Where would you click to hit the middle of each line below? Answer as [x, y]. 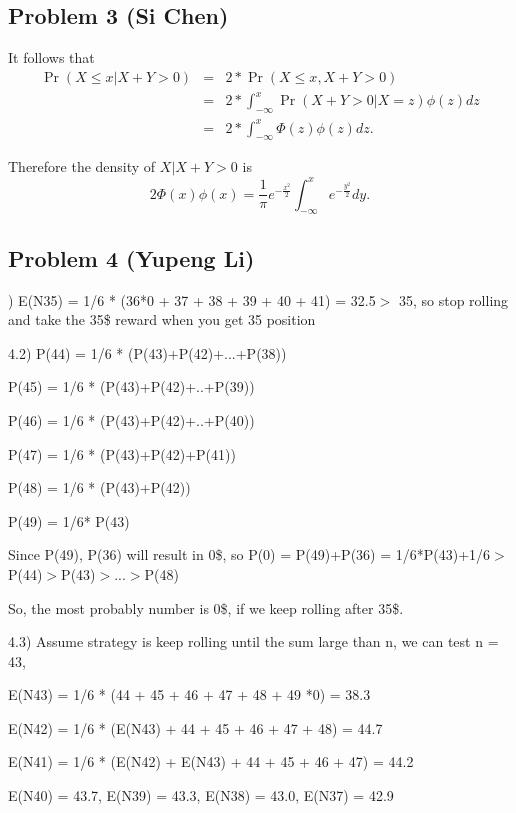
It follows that [51, 57]
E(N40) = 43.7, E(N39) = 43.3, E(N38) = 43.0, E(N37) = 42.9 [201, 795]
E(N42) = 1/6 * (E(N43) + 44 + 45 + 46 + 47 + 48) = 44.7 [195, 727]
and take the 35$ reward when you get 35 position [162, 319]
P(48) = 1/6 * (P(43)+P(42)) [99, 487]
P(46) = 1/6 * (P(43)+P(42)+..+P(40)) [131, 419]
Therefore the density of [82, 166]
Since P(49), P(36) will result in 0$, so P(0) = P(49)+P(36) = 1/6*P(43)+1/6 [249, 554]
